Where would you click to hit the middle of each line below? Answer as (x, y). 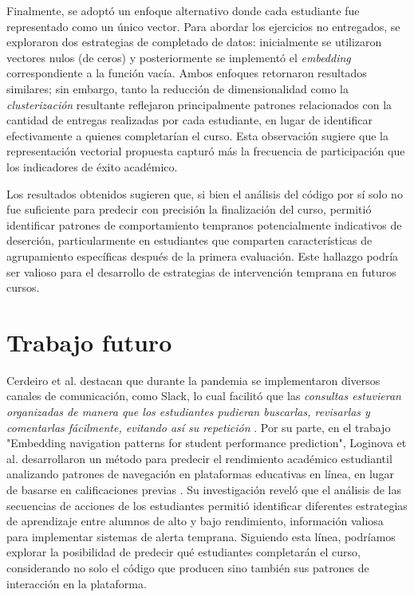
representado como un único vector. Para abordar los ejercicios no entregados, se (203, 26)
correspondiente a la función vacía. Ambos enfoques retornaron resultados (187, 73)
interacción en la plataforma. (77, 583)
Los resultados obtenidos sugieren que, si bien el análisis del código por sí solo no (205, 193)
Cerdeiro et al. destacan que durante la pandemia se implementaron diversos (193, 380)
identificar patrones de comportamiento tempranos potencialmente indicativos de (204, 224)
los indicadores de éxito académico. (92, 166)
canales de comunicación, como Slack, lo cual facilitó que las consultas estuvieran (204, 396)
